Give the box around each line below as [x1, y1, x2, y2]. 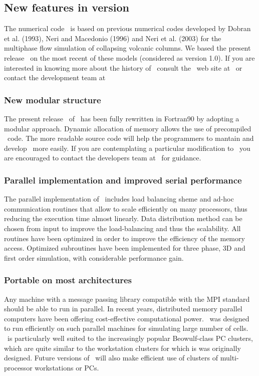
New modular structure [4, 93, 101, 106]
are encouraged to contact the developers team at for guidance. [4, 152, 201, 163]
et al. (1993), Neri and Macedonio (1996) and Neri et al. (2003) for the [4, 33, 221, 43]
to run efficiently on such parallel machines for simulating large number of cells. [4, 323, 248, 333]
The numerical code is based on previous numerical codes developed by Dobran [4, 23, 251, 34]
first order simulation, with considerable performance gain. [4, 252, 184, 263]
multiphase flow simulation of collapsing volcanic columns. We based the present [4, 43, 251, 53]
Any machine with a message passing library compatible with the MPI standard [4, 293, 250, 304]
